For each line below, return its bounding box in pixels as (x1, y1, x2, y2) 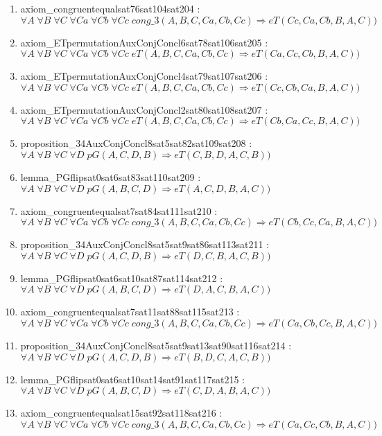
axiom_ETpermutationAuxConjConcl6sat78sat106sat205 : (20, 35, 268, 49)
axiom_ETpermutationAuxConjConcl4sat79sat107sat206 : (20, 69, 268, 83)
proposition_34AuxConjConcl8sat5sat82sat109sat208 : (20, 136, 252, 150)
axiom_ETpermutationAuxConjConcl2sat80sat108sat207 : (20, 102, 268, 116)
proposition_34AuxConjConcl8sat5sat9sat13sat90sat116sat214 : (20, 338, 292, 352)
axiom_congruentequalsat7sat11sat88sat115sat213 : (20, 304, 240, 319)
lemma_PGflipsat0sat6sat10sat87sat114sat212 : (20, 270, 223, 285)
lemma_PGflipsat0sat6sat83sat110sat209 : (20, 169, 201, 184)
